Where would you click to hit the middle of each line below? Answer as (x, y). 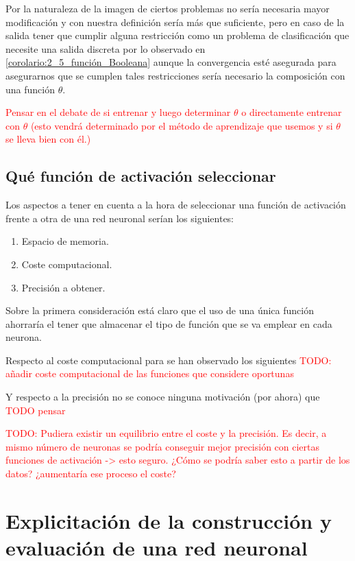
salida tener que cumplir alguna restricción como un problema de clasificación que (177, 35)
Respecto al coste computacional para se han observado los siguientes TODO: (169, 360)
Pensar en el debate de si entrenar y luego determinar (118, 112)
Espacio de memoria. (65, 241)
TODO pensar (36, 410)
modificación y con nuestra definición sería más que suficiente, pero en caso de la (175, 22)
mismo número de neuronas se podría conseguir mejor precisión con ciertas (163, 446)
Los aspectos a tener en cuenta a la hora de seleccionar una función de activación (176, 205)
